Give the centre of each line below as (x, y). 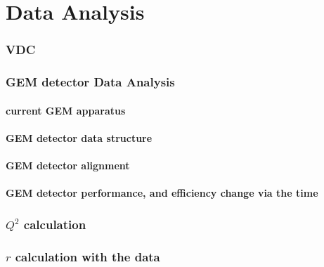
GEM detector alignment (68, 165)
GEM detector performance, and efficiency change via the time (162, 193)
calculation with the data (88, 256)
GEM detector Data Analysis (90, 82)
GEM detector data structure (79, 137)
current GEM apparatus (66, 110)
